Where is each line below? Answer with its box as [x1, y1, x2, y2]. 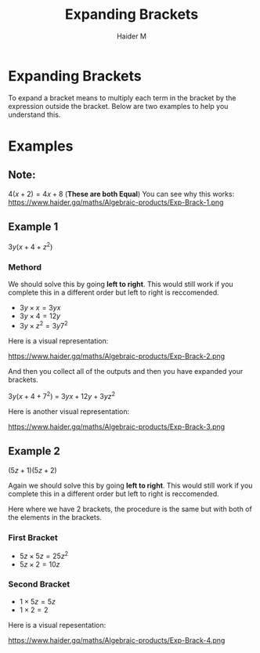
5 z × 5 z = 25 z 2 [19, 550, 69, 560]
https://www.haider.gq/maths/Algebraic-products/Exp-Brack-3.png [8, 422, 226, 431]
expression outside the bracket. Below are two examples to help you [8, 101, 229, 111]
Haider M [116, 31, 147, 41]
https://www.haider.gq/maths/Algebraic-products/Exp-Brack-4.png [8, 635, 226, 644]
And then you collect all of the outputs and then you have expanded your [8, 367, 244, 376]
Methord [8, 262, 42, 273]
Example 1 [8, 220, 59, 234]
